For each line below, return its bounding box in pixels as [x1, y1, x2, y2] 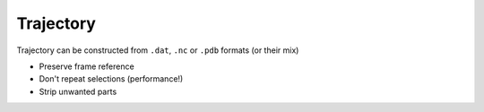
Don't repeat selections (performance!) [39, 73, 184, 84]
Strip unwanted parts [39, 86, 117, 97]
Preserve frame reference [39, 61, 134, 72]
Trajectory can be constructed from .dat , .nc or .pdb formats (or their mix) [16, 45, 299, 56]
